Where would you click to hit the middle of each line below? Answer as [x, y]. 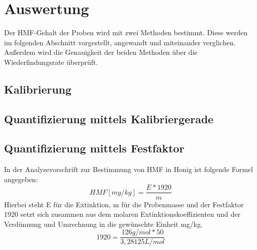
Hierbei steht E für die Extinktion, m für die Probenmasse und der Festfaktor [124, 204]
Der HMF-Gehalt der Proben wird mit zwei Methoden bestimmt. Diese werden [126, 32]
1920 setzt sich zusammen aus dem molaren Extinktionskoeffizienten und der [122, 214]
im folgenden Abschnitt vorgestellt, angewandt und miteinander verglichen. [120, 42]
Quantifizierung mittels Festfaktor [94, 148]
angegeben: [21, 179]
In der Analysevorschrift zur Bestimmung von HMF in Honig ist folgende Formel [128, 169]
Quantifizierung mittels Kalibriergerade [109, 118]
